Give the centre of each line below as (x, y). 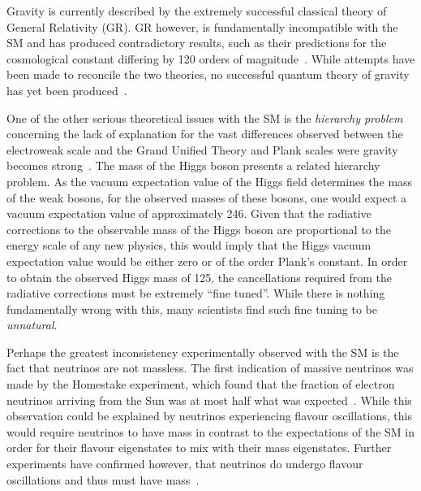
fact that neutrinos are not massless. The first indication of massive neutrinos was (210, 368)
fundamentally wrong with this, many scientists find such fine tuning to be (192, 309)
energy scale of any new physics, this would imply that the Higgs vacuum (189, 245)
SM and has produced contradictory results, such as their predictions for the (197, 43)
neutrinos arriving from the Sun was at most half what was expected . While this (209, 400)
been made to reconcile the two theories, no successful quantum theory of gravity (208, 74)
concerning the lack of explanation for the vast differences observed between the (205, 134)
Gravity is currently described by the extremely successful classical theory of (197, 11)
